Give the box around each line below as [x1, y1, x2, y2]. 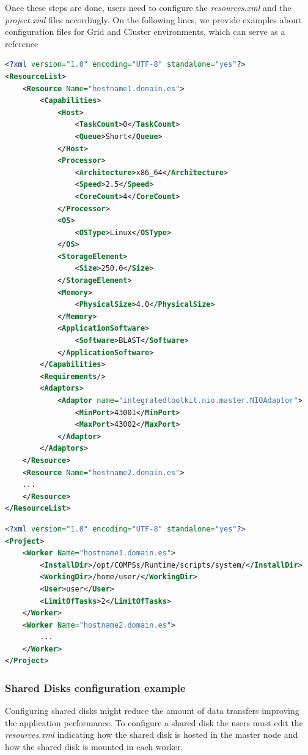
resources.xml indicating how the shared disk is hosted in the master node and [5, 728, 298, 741]
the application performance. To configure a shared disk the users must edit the [5, 716, 303, 729]
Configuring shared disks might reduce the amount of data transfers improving [5, 704, 299, 717]
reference [5, 37, 38, 50]
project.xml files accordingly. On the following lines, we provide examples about [5, 13, 301, 26]
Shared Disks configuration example [5, 680, 186, 695]
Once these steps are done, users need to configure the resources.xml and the [5, 1, 291, 13]
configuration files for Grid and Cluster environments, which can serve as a [5, 25, 285, 38]
